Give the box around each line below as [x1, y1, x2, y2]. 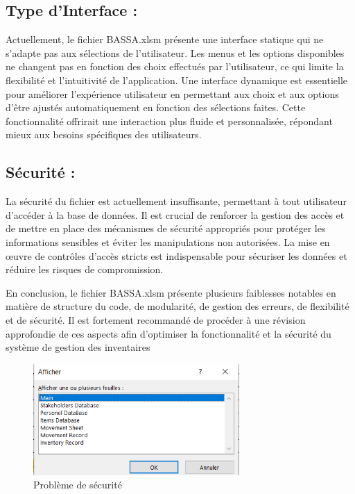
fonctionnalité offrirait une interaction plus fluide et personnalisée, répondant [6, 113, 333, 128]
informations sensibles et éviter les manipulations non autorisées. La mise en [6, 234, 330, 249]
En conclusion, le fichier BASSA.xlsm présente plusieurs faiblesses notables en [6, 285, 336, 299]
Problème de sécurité [33, 477, 122, 492]
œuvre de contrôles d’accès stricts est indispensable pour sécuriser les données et [6, 248, 347, 263]
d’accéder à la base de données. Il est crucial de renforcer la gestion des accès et [6, 207, 345, 222]
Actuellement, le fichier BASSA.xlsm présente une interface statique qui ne [6, 32, 324, 47]
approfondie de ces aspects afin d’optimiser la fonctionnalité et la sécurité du [6, 326, 331, 340]
